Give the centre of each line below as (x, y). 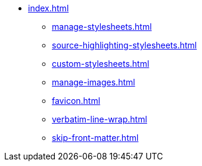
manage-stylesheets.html (102, 27)
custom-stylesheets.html (101, 64)
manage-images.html (94, 82)
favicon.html (76, 101)
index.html (49, 8)
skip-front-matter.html (95, 138)
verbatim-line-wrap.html (100, 119)
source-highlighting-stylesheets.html (125, 45)
